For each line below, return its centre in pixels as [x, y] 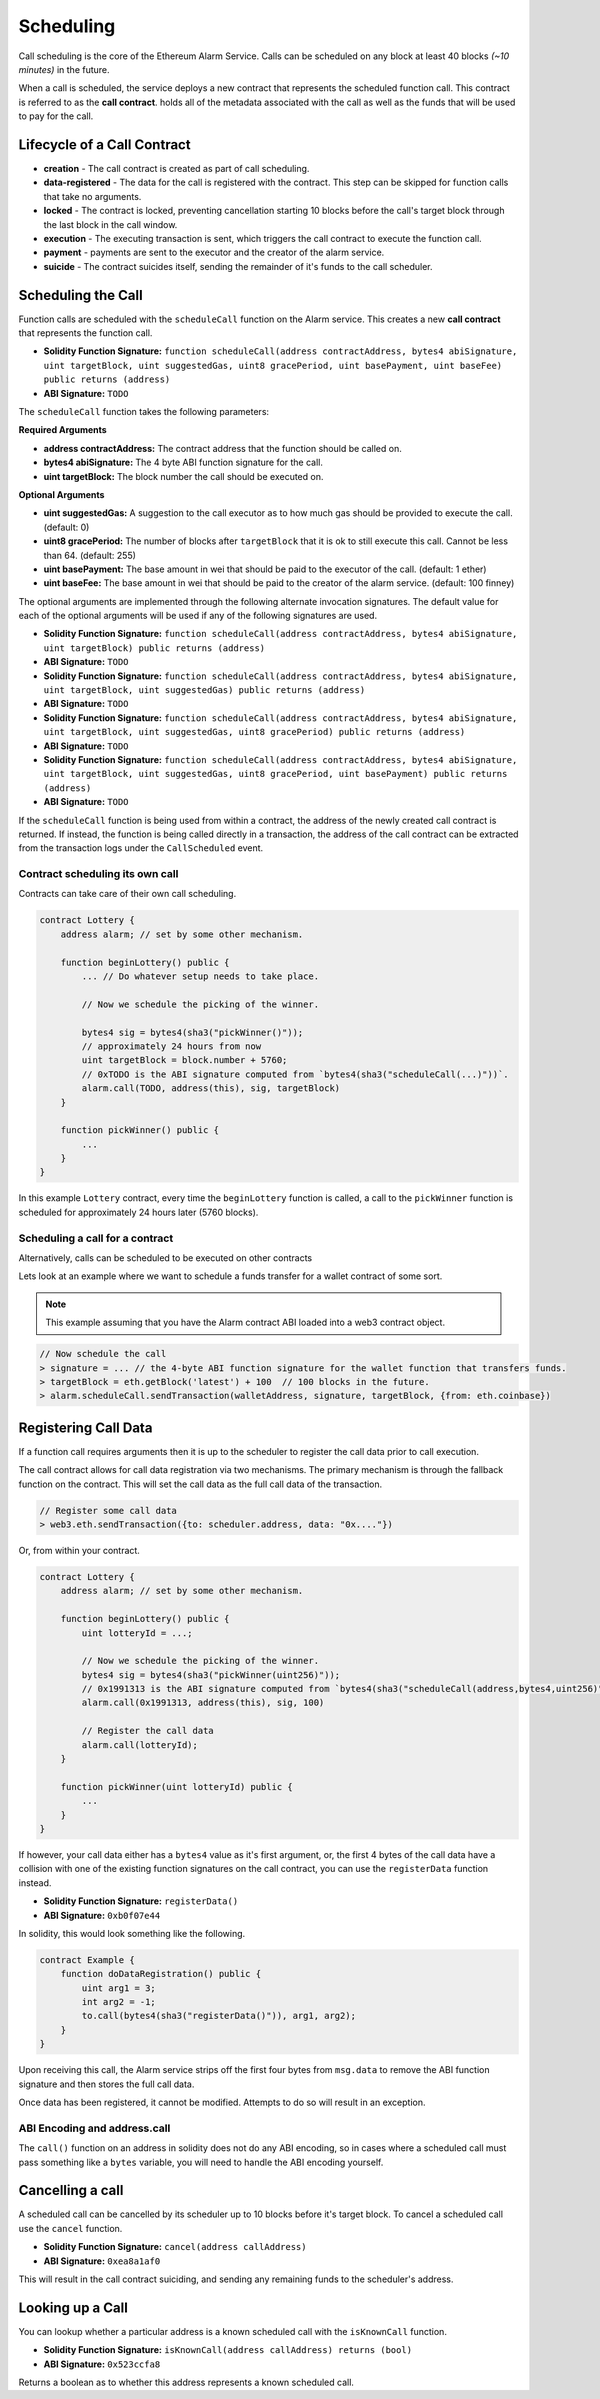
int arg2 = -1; [119, 2002]
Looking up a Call [73, 2307]
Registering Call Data [85, 1427]
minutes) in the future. [64, 69]
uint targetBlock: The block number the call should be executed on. [183, 476]
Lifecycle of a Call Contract [104, 144]
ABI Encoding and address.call [94, 2128]
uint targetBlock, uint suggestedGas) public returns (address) [204, 690]
